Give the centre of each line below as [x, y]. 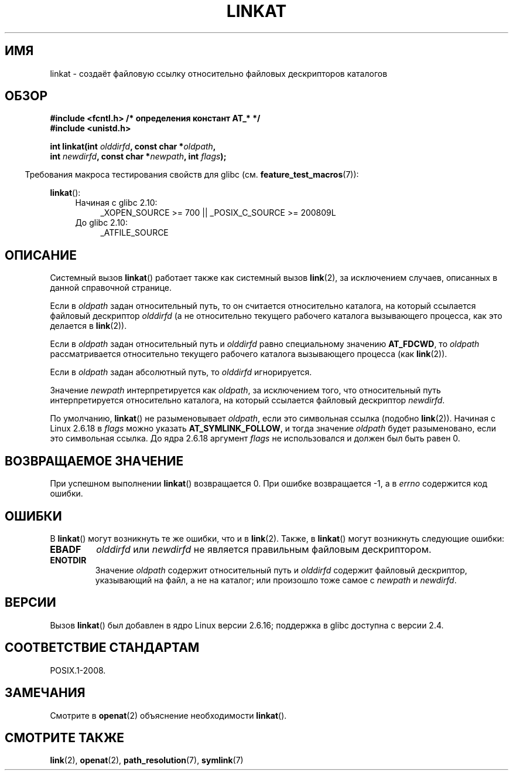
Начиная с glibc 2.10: [116, 203]
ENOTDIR [68, 560]
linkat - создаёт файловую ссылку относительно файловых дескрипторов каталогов [219, 73]
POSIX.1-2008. [78, 670]
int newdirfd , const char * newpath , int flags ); [138, 157]
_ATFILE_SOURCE [134, 233]
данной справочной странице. [111, 288]
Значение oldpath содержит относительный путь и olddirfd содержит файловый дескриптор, [281, 570]
